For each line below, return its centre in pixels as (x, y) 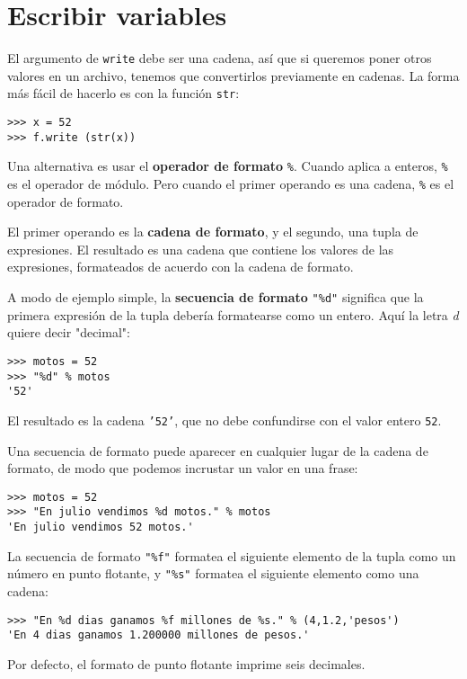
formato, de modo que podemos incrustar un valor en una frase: (183, 468)
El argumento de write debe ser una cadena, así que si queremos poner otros (220, 58)
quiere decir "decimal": (69, 332)
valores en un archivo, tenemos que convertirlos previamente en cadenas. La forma (233, 75)
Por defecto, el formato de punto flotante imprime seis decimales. (186, 663)
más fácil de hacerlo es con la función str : (123, 93)
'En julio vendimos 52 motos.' (101, 527)
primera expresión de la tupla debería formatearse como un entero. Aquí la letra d (233, 314)
